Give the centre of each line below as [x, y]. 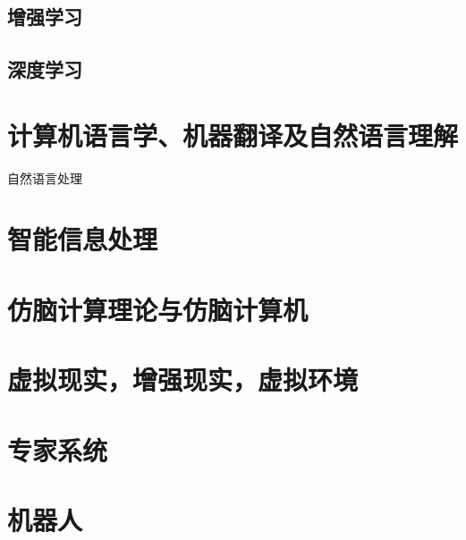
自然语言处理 [45, 177]
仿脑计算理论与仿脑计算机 [158, 309]
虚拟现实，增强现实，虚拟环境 [183, 380]
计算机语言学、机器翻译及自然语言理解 [233, 135]
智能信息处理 [83, 239]
